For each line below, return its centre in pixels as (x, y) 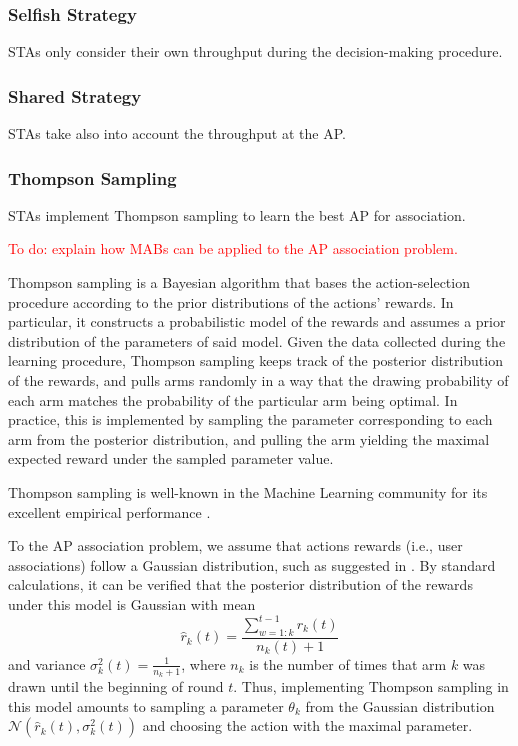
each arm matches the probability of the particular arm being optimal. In (233, 399)
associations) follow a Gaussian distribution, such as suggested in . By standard (252, 564)
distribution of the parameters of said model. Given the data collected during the (257, 340)
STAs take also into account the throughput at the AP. (177, 133)
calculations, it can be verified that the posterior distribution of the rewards (240, 584)
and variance (47, 663)
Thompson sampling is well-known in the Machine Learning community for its (248, 491)
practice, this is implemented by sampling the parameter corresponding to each (250, 419)
